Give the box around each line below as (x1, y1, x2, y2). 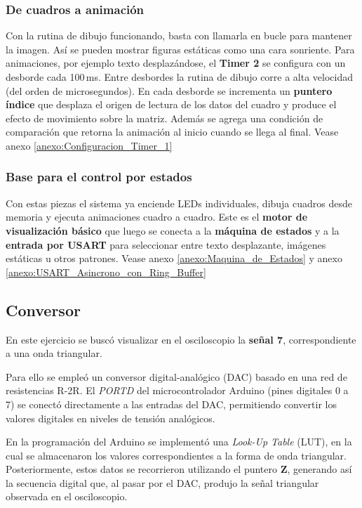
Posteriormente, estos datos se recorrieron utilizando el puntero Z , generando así (6, 462, 352, 476)
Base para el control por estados (6, 168, 192, 185)
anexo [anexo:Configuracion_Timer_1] (6, 138, 173, 152)
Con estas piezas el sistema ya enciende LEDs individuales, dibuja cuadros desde (6, 195, 353, 210)
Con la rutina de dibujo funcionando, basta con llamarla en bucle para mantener (6, 28, 352, 43)
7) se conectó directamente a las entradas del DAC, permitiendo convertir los (6, 396, 337, 411)
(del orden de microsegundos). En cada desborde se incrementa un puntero (6, 83, 333, 98)
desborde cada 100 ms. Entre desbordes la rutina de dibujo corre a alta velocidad (6, 70, 354, 84)
